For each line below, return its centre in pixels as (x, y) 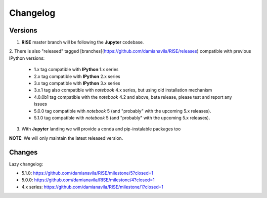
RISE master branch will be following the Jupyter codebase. (83, 42)
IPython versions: (27, 58)
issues (40, 104)
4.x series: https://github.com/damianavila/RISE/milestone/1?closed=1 (92, 187)
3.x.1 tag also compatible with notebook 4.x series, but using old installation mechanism (123, 90)
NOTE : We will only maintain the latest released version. (66, 138)
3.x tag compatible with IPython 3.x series (77, 83)
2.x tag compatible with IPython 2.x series (77, 76)
